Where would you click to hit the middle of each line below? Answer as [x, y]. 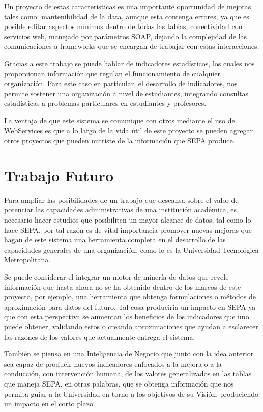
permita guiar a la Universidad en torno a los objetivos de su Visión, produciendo [131, 393]
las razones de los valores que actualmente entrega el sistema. [100, 336]
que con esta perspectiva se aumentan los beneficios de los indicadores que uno [127, 317]
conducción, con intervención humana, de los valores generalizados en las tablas [128, 374]
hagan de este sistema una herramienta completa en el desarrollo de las [115, 240]
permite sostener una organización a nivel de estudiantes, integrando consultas [126, 93]
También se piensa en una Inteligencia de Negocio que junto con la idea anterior [129, 354]
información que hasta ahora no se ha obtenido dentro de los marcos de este [123, 286]
